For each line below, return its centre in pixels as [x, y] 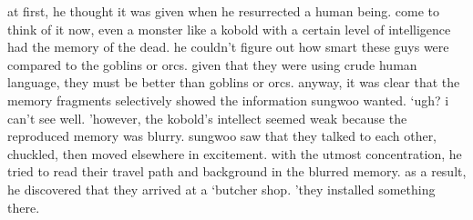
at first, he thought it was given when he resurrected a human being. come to [224, 11]
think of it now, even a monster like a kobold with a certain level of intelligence [229, 29]
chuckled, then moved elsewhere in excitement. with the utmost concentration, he [235, 153]
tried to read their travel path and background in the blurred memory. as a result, [237, 171]
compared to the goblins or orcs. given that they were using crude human [212, 64]
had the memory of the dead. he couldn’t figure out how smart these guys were [228, 47]
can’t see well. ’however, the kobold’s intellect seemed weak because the [207, 118]
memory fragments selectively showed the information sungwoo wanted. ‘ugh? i [228, 100]
